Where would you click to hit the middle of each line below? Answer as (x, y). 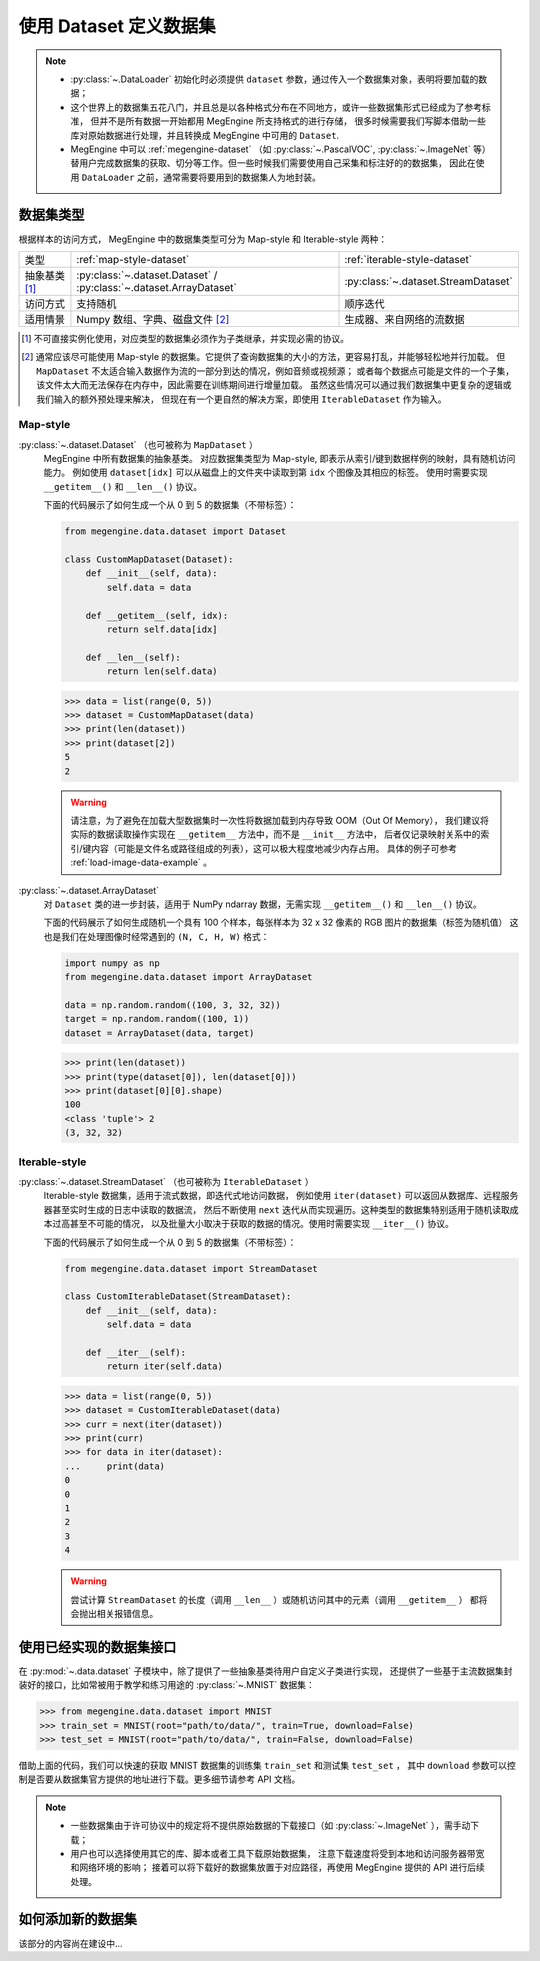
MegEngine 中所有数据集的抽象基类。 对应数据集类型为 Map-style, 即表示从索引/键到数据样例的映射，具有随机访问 (279, 459)
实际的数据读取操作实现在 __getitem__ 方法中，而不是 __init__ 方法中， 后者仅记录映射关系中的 (275, 834)
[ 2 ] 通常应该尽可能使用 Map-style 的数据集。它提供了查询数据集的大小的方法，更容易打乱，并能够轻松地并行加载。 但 (263, 357)
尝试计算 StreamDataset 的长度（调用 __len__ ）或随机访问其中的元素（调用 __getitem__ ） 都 (274, 1599)
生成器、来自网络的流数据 (404, 319)
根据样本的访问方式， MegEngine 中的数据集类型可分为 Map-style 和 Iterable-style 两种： (203, 239)
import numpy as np (112, 963)
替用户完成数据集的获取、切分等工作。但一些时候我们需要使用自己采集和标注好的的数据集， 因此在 (273, 163)
